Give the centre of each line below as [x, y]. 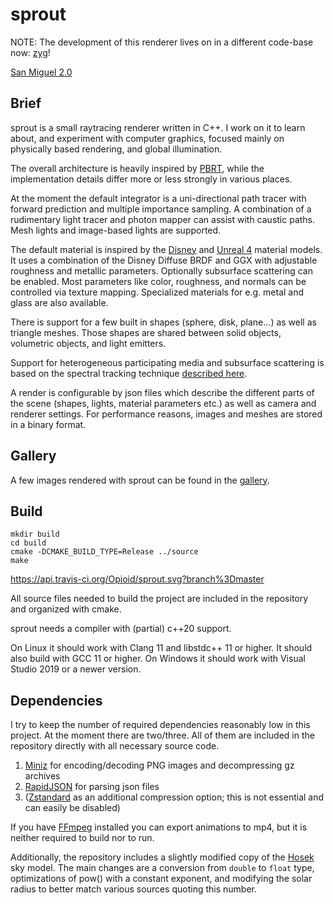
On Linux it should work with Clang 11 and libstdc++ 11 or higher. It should [161, 648]
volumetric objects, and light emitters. [88, 343]
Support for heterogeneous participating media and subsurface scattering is [167, 362]
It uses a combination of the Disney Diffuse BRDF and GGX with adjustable [164, 260]
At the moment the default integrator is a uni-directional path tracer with [158, 198]
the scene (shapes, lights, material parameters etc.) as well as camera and [163, 403]
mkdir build [35, 534]
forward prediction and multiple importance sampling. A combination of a [161, 209]
